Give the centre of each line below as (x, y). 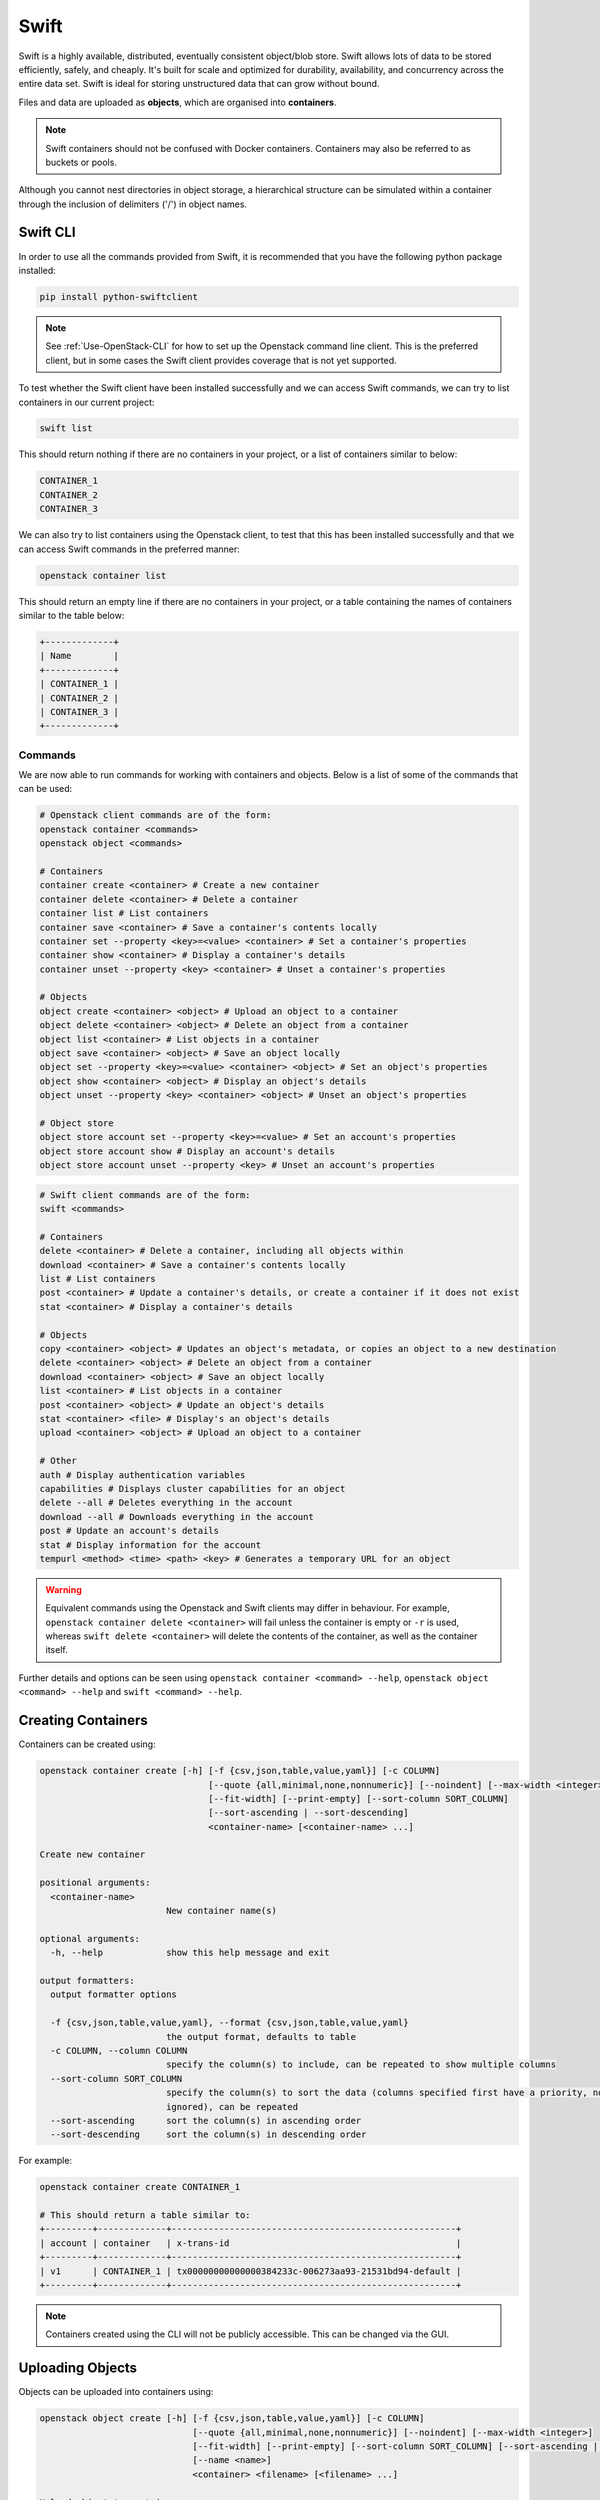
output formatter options (113, 1994)
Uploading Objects (78, 2368)
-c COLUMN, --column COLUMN (119, 2050)
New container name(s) (221, 1911)
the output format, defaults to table (261, 2036)
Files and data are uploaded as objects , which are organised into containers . (177, 102)
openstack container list (103, 575)
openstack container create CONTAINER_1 (139, 2187)
